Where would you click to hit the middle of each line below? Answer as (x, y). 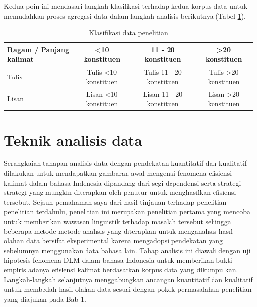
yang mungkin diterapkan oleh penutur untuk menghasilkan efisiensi (132, 192)
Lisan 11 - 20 (163, 94)
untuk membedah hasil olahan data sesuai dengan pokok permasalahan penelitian (128, 289)
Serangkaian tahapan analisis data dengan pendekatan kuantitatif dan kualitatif (126, 163)
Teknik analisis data (73, 139)
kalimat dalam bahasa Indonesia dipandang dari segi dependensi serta (110, 182)
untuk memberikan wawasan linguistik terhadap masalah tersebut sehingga (118, 221)
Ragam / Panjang (39, 49)
